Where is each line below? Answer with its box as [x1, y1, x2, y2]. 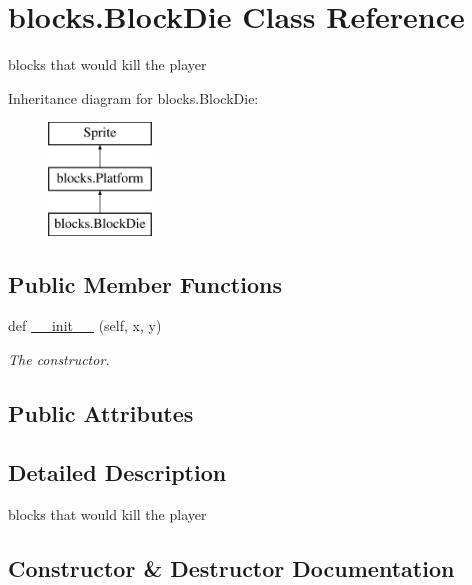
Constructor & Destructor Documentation [8, 552, 455, 583]
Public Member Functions [8, 268, 282, 299]
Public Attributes [8, 398, 194, 429]
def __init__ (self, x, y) [8, 315, 162, 336]
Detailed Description [8, 456, 227, 487]
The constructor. [8, 349, 110, 370]
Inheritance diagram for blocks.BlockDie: [8, 87, 259, 108]
